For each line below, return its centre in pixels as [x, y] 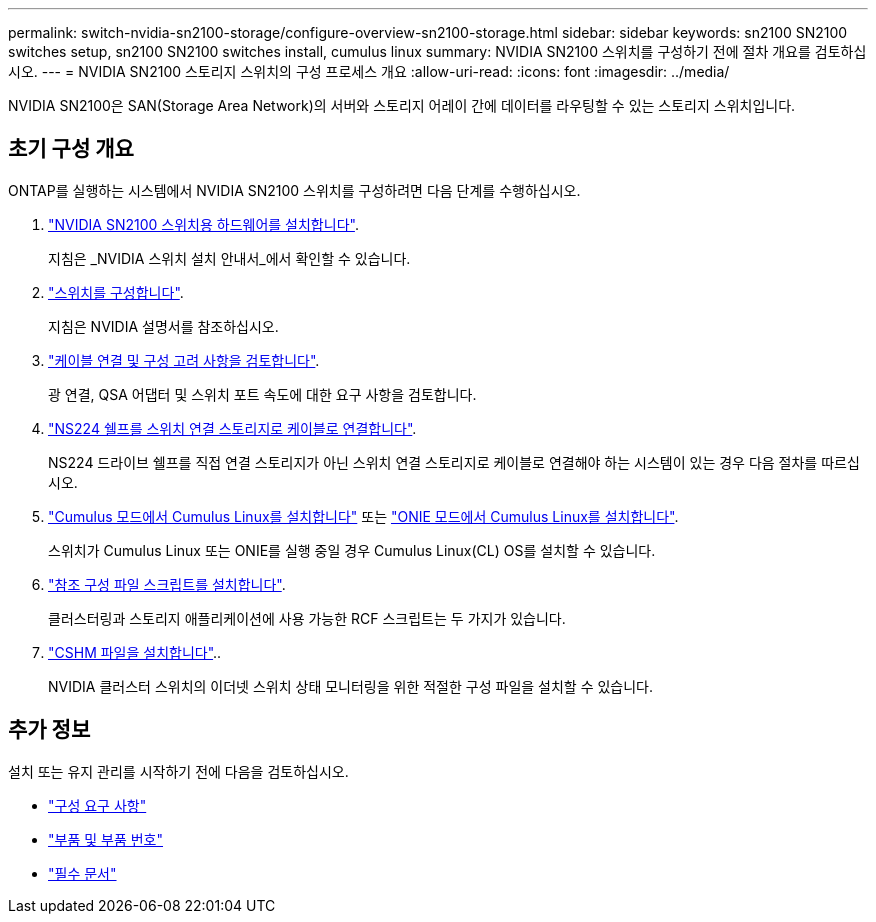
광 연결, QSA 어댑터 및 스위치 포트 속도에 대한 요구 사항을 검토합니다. [262, 394]
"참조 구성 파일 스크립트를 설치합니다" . [167, 584]
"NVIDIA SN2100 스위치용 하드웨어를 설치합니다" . [203, 224]
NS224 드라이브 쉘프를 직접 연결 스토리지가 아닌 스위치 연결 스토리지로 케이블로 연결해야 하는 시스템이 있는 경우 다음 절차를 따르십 [454, 462]
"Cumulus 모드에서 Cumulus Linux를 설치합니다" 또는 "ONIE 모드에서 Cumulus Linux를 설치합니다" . [363, 516]
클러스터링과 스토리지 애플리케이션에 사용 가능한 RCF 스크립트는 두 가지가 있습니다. [307, 618]
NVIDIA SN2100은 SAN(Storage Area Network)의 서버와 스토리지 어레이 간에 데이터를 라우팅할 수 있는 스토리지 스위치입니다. [402, 105]
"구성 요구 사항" [97, 805]
